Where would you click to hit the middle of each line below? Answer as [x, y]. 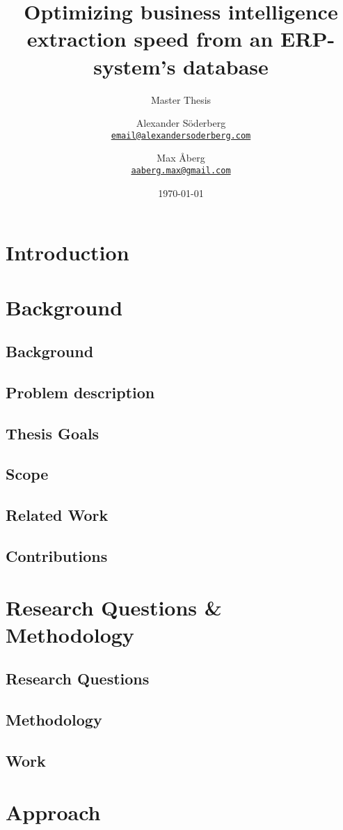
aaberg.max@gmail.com [181, 170]
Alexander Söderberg [181, 123]
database [226, 66]
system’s [135, 66]
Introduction [67, 252]
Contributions [57, 556]
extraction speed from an [150, 39]
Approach [53, 812]
